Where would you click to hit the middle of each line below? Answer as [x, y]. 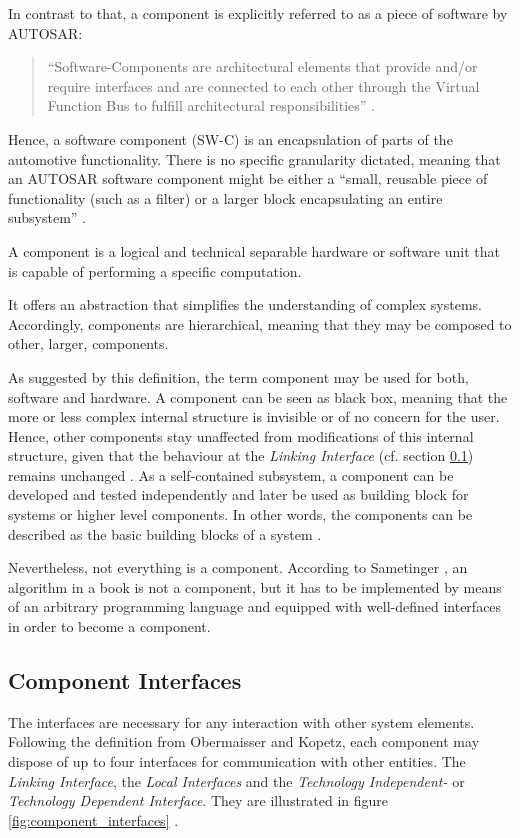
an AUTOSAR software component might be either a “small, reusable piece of [248, 178]
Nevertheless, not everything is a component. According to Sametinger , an [238, 567]
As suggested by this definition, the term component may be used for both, [238, 376]
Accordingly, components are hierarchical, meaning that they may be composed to [260, 323]
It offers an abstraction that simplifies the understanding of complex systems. [245, 304]
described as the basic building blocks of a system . [165, 533]
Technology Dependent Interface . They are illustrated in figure [198, 800]
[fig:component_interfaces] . [93, 819]
